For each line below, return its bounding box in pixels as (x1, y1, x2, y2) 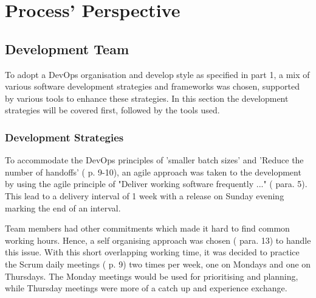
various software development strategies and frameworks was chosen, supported (5, 80, 300, 93)
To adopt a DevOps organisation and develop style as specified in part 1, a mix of (5, 68, 310, 80)
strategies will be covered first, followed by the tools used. (5, 104, 220, 116)
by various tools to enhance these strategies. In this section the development (5, 91, 289, 104)
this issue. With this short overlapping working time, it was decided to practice (5, 246, 300, 258)
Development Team (5, 39, 129, 58)
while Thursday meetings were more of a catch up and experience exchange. (5, 282, 287, 294)
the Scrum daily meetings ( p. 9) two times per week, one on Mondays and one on (5, 257, 311, 270)
